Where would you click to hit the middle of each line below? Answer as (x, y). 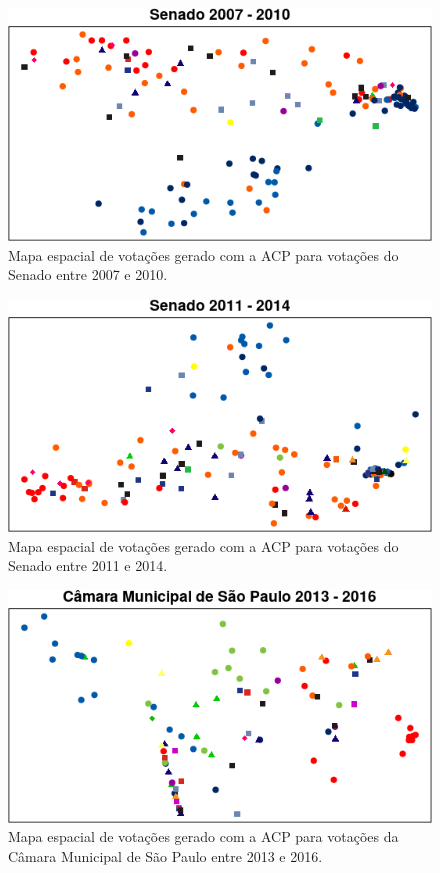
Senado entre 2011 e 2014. (88, 565)
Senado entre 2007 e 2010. (88, 274)
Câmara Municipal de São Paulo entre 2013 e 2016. (165, 856)
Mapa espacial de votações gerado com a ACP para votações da (203, 836)
